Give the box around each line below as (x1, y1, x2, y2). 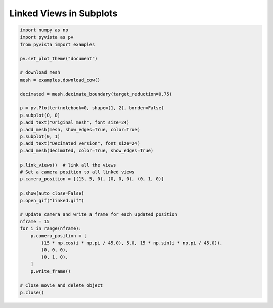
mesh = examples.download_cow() (20, 76, 101, 83)
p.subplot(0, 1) (20, 134, 61, 139)
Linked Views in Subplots (9, 8, 118, 19)
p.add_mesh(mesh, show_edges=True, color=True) (20, 127, 140, 132)
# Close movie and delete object (20, 283, 103, 288)
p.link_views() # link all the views (20, 162, 116, 168)
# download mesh (20, 70, 61, 75)
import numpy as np (20, 27, 68, 33)
